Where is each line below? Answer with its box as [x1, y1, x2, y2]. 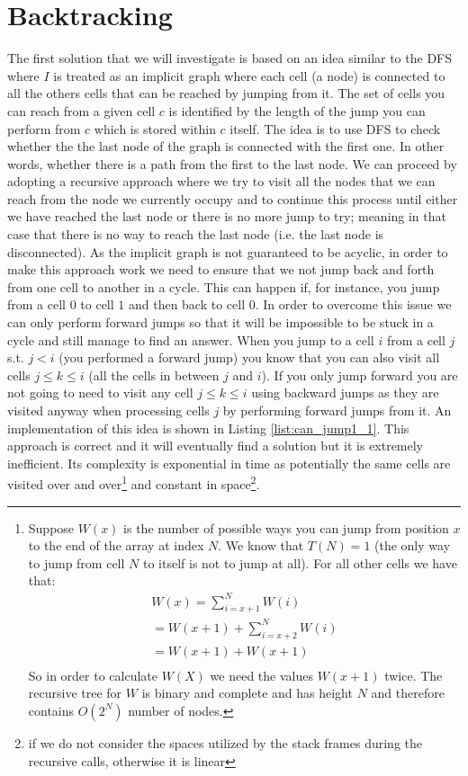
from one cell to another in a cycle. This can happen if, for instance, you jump [7, 277, 440, 296]
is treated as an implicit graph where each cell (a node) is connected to [53, 66, 445, 85]
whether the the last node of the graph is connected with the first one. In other [7, 137, 445, 156]
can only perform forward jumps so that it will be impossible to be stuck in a [7, 313, 434, 332]
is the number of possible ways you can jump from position [123, 518, 449, 537]
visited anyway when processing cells [7, 401, 210, 419]
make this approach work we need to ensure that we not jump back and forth [7, 260, 435, 279]
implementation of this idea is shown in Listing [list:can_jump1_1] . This [7, 418, 409, 437]
